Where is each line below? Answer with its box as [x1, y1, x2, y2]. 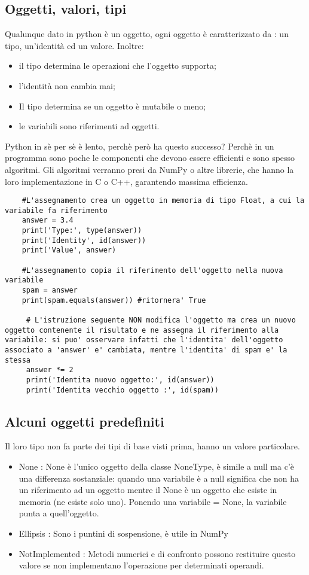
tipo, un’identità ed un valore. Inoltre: [5, 39, 144, 51]
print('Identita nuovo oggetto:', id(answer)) [26, 375, 215, 384]
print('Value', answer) [22, 246, 117, 255]
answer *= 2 [26, 366, 74, 375]
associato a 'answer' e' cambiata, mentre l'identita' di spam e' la [5, 345, 287, 354]
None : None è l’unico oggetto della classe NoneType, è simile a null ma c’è [19, 460, 295, 473]
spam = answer [22, 286, 78, 295]
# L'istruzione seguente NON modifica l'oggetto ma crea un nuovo [26, 316, 296, 325]
